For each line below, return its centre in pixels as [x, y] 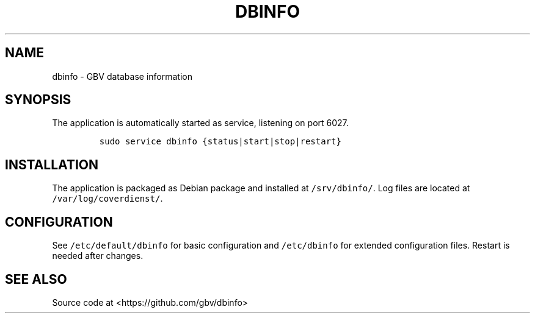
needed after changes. [98, 256]
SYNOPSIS [38, 100]
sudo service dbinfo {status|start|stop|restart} [220, 142]
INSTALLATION [52, 164]
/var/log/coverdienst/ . [107, 199]
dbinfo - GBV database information [122, 76]
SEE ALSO [36, 279]
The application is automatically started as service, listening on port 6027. [200, 123]
